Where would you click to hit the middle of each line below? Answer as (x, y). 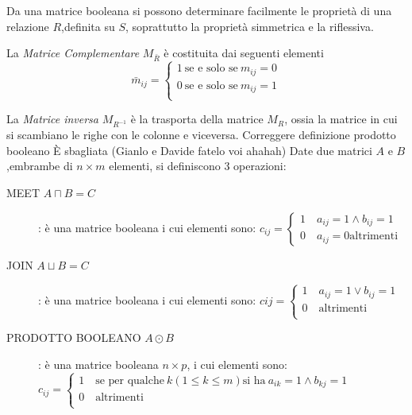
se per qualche (130, 380)
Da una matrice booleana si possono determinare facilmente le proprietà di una (199, 10)
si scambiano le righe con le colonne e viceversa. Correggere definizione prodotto (201, 135)
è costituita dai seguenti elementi (244, 53)
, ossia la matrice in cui (341, 119)
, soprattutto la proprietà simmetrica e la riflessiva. (250, 26)
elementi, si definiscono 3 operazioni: (198, 166)
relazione (28, 26)
